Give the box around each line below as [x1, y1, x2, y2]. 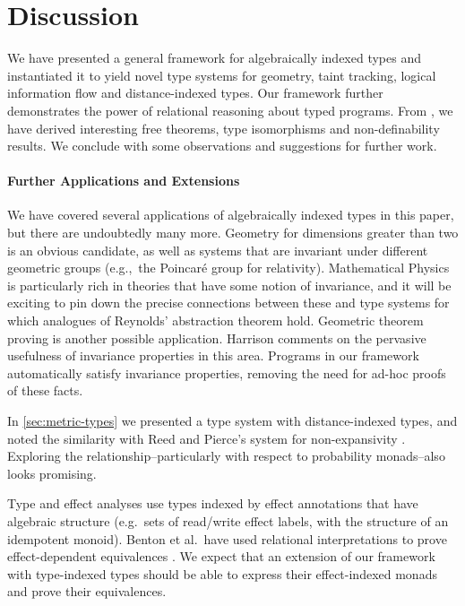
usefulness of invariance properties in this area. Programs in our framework [7, 346, 419, 365]
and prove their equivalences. [7, 582, 167, 601]
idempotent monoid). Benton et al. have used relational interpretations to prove [7, 529, 447, 548]
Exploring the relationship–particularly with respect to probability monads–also [7, 446, 445, 465]
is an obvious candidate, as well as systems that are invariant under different [7, 240, 428, 259]
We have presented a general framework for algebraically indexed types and [7, 48, 421, 67]
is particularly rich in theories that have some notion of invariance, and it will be [7, 275, 452, 294]
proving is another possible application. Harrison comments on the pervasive [7, 328, 426, 347]
